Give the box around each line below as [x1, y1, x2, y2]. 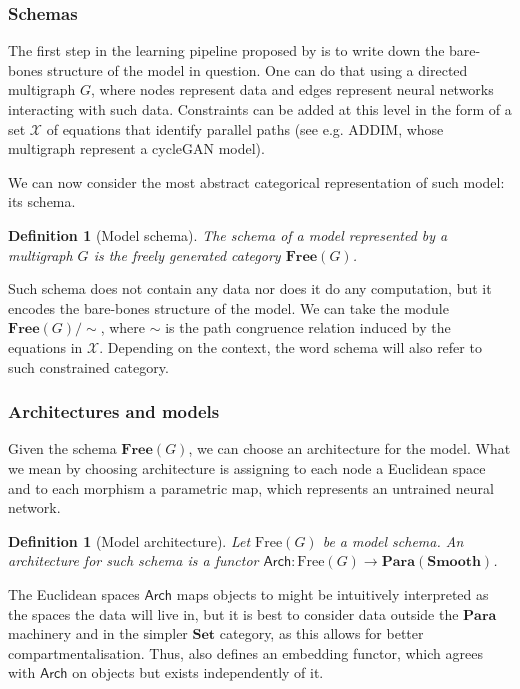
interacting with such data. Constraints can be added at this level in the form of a [8, 99, 512, 119]
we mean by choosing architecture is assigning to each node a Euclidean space [8, 457, 486, 478]
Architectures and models [8, 399, 220, 424]
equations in [8, 336, 83, 357]
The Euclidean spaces [8, 583, 140, 604]
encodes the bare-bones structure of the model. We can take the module [8, 297, 449, 318]
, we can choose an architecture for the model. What [188, 438, 511, 459]
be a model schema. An [322, 530, 464, 551]
